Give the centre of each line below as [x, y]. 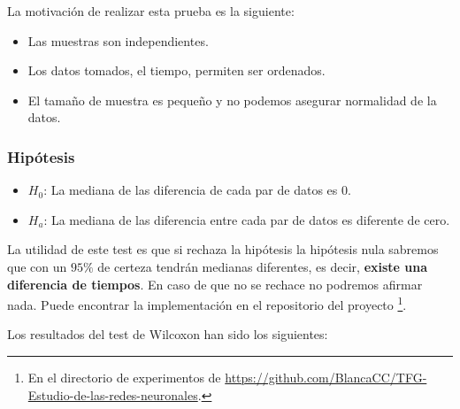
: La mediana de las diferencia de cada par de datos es [191, 190]
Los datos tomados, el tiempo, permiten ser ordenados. [176, 70]
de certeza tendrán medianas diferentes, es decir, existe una [263, 266]
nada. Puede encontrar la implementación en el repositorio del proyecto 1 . [207, 303]
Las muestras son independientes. [118, 40]
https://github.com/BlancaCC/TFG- [326, 377]
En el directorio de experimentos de [124, 377]
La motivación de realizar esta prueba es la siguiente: [151, 11]
